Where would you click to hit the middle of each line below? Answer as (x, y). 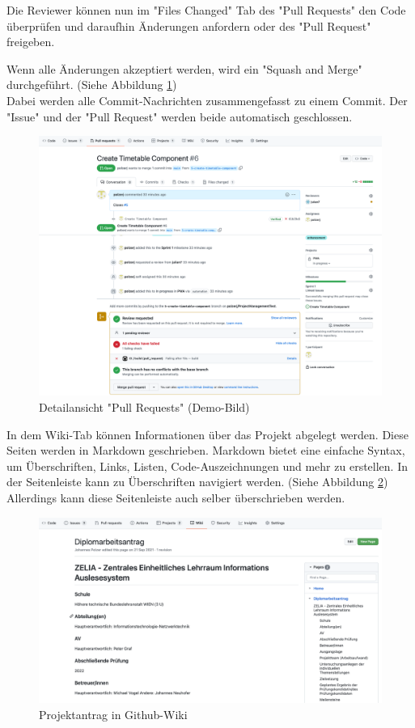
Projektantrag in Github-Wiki (113, 714)
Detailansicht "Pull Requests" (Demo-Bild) (144, 407)
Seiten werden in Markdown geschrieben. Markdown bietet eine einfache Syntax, (206, 450)
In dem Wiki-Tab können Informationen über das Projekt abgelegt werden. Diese (207, 434)
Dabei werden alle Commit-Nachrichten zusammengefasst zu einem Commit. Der (207, 100)
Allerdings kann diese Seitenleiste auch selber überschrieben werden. (176, 498)
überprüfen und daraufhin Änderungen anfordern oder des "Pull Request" (189, 25)
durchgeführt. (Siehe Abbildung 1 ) (92, 85)
